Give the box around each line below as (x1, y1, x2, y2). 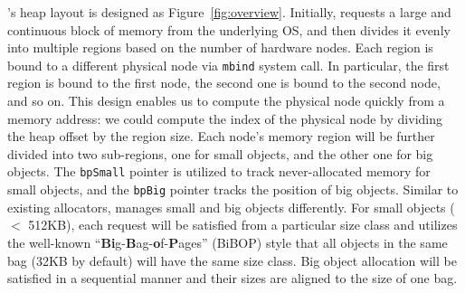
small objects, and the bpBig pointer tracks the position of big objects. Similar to (7, 180, 459, 199)
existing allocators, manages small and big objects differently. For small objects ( (7, 197, 455, 216)
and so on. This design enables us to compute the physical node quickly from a (7, 91, 445, 110)
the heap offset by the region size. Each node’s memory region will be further (7, 127, 435, 146)
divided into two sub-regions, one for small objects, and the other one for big (7, 144, 433, 163)
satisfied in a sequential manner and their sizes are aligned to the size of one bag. (7, 269, 458, 288)
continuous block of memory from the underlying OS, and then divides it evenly (7, 20, 451, 39)
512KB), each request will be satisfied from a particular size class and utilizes (28, 215, 458, 234)
